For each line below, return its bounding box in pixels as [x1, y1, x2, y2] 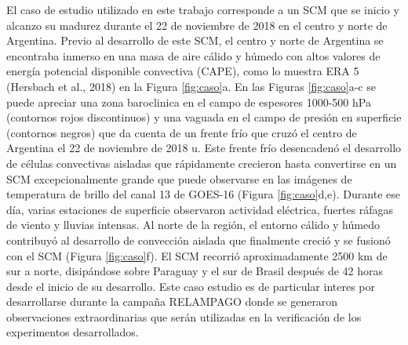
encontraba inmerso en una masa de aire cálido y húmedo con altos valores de [6, 47, 381, 64]
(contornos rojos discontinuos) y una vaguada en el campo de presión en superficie [6, 109, 402, 125]
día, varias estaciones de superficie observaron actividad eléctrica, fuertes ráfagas [6, 201, 394, 217]
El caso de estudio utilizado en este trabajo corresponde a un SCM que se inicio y [6, 2, 399, 17]
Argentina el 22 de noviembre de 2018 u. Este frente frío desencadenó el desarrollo [6, 140, 402, 156]
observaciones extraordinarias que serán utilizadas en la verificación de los [6, 308, 362, 325]
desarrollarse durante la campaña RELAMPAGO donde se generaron [6, 293, 338, 310]
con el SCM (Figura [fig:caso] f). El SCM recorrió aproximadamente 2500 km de [6, 247, 388, 263]
